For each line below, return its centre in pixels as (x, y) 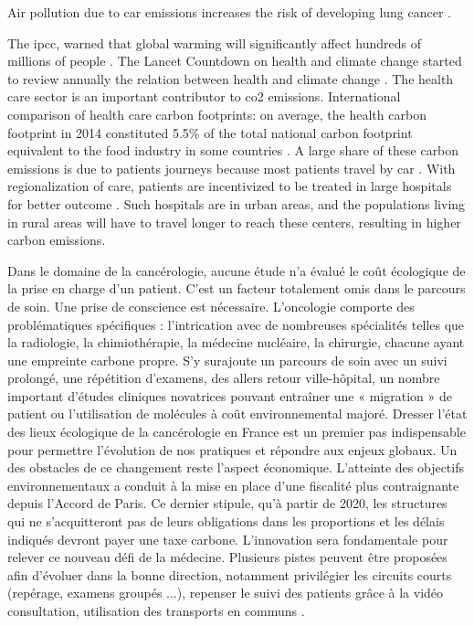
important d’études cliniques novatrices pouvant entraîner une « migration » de (230, 395)
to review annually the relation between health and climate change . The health (231, 78)
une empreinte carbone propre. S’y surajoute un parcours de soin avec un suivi (227, 360)
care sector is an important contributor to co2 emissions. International (204, 96)
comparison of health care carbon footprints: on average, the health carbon (217, 114)
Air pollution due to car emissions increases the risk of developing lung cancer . (229, 12)
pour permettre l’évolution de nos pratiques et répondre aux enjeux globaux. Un (232, 449)
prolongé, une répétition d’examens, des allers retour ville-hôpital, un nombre (224, 378)
